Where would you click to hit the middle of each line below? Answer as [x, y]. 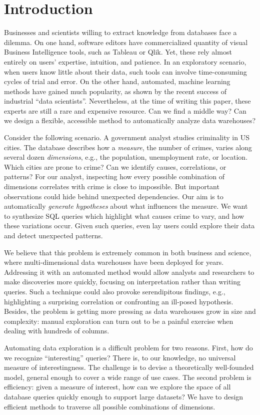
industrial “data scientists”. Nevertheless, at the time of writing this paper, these [127, 101]
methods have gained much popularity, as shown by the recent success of [115, 91]
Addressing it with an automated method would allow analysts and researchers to [129, 272]
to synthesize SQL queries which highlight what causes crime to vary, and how [124, 216]
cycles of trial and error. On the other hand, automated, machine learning [117, 81]
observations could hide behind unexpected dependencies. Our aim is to [114, 196]
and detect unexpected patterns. [53, 235]
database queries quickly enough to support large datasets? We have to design [124, 396]
